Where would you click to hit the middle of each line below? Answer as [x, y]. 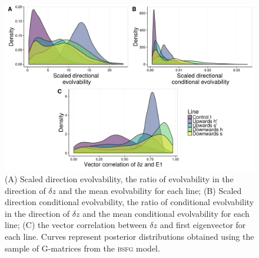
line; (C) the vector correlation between [76, 225]
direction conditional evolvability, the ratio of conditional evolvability [129, 202]
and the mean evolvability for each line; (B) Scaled [150, 190]
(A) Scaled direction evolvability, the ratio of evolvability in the [119, 178]
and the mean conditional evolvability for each [166, 213]
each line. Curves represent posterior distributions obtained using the [129, 236]
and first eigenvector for [203, 225]
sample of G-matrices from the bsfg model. [82, 248]
